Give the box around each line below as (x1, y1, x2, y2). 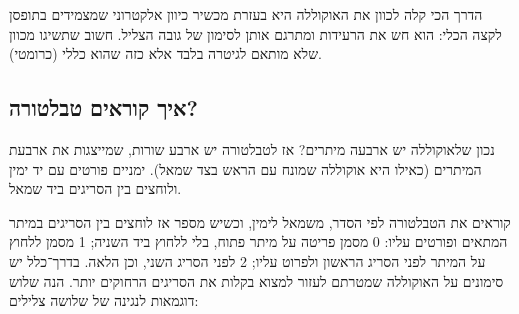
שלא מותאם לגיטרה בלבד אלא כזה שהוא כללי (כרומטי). (9, 43, 322, 64)
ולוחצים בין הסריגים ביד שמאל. (9, 178, 182, 199)
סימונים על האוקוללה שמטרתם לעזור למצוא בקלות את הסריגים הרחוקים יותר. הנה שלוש (9, 270, 504, 291)
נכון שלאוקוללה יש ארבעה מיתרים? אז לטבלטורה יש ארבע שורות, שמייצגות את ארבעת (9, 138, 495, 159)
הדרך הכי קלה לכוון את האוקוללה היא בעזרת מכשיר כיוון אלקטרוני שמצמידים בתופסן (9, 4, 483, 24)
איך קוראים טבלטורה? (9, 92, 198, 123)
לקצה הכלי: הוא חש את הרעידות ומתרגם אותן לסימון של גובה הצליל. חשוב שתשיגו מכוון (9, 23, 502, 44)
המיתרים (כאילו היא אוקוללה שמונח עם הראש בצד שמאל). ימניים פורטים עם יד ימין (9, 158, 482, 179)
